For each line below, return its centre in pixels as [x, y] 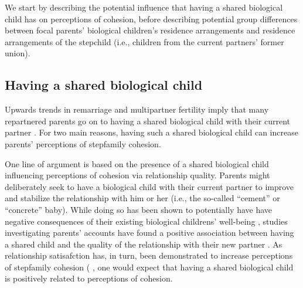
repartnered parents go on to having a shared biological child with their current [148, 121]
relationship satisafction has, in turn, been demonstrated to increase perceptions [149, 255]
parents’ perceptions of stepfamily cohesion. [83, 143]
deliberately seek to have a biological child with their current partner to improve [149, 186]
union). [18, 53]
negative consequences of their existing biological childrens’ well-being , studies [146, 221]
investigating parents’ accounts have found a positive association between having [149, 233]
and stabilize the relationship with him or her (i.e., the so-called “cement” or [142, 198]
